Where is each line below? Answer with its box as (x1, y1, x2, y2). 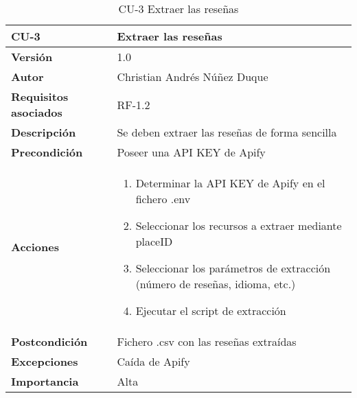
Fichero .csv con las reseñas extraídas (117, 333, 297, 349)
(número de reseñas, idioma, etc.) (135, 276, 296, 292)
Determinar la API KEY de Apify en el (135, 175, 325, 191)
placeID (135, 233, 173, 249)
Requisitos (11, 89, 69, 104)
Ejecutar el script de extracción (135, 303, 286, 318)
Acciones (11, 239, 59, 255)
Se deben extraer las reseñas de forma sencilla (117, 124, 337, 140)
